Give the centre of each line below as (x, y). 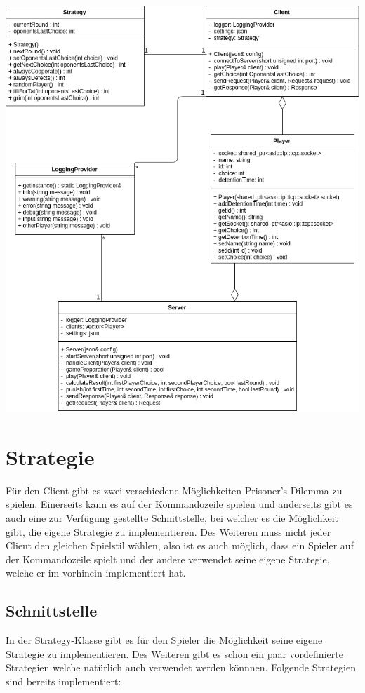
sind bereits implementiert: (64, 681)
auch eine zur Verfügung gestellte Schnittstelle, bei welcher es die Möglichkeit (172, 517)
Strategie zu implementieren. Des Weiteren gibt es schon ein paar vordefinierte (174, 653)
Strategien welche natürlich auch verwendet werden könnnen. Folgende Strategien (181, 667)
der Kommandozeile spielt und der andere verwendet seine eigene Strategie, (168, 559)
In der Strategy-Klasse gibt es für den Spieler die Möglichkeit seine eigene (164, 640)
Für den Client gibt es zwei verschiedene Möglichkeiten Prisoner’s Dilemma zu (174, 490)
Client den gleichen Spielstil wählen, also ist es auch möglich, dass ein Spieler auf (180, 545)
